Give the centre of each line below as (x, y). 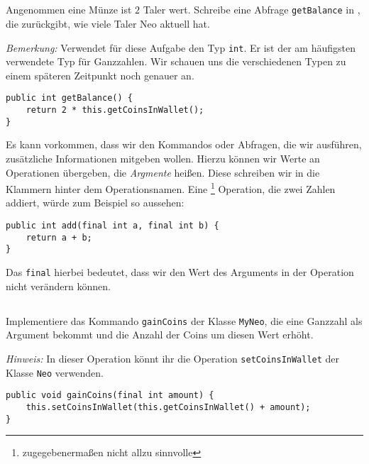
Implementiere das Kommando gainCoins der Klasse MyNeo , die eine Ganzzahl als (184, 320)
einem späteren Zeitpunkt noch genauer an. (100, 75)
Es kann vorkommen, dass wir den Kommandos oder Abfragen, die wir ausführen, (184, 144)
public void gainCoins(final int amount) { (110, 396)
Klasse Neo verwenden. (55, 372)
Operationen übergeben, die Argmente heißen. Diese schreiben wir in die (163, 172)
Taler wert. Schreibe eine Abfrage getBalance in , (252, 10)
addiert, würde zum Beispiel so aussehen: (95, 203)
